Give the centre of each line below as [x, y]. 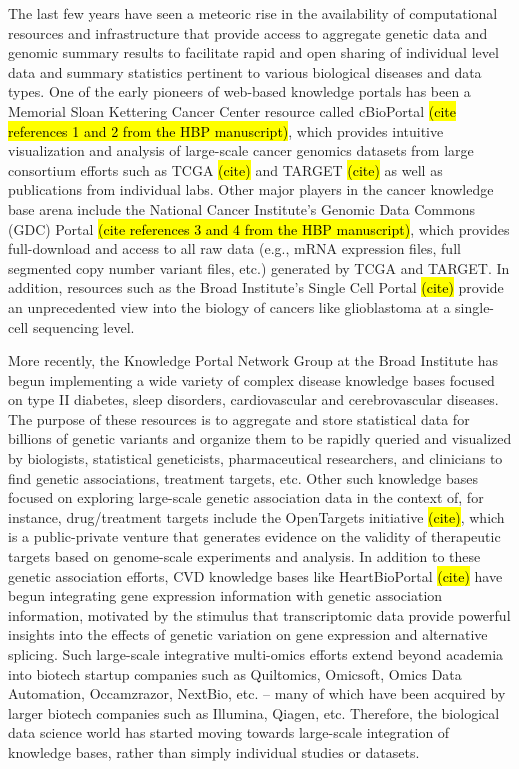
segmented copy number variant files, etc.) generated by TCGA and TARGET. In [259, 267]
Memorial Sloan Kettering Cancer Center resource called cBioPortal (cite [232, 110]
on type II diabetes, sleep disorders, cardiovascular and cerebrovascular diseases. [253, 399]
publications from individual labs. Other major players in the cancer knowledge [251, 189]
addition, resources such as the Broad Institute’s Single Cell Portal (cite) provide [256, 287]
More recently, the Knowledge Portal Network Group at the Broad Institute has [253, 360]
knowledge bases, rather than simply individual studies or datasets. [214, 751]
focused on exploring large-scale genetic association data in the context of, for [246, 497]
